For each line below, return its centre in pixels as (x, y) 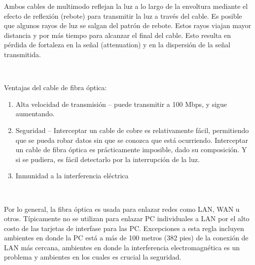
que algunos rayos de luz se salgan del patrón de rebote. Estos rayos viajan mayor (128, 25)
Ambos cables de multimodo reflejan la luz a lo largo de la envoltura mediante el (126, 6)
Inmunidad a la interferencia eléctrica (72, 176)
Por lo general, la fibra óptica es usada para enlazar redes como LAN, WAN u (122, 209)
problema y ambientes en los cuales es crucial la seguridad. (93, 257)
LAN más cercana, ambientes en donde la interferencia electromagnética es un (122, 247)
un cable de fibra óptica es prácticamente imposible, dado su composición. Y (131, 149)
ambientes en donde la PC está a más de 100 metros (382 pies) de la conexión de (126, 238)
